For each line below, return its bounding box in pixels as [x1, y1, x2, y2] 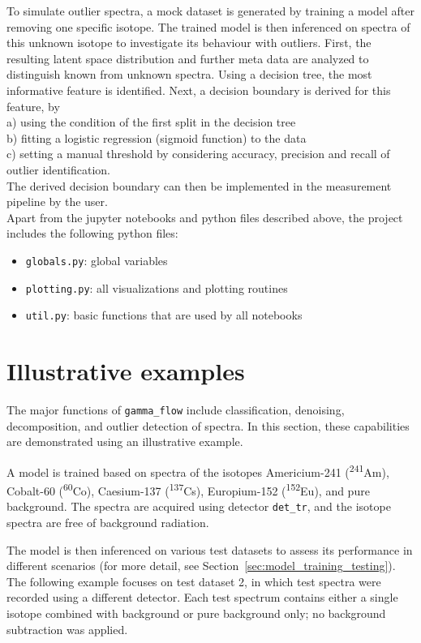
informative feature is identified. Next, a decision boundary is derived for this [6, 81, 391, 98]
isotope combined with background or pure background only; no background [6, 604, 386, 621]
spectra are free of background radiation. [6, 514, 209, 530]
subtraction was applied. [6, 620, 128, 637]
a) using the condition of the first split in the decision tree [6, 114, 296, 131]
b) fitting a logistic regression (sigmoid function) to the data [6, 129, 307, 146]
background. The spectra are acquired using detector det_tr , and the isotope [6, 498, 391, 515]
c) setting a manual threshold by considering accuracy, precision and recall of [6, 145, 390, 162]
